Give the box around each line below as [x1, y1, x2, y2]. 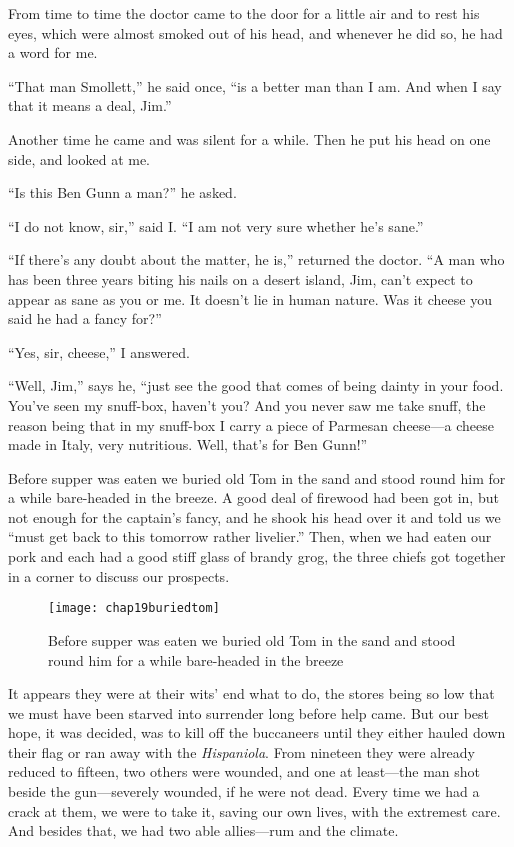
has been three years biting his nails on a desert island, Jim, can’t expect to [8, 268, 473, 289]
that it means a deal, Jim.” [8, 95, 172, 116]
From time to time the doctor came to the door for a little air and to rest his [8, 3, 480, 23]
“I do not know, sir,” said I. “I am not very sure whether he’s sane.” [8, 215, 424, 236]
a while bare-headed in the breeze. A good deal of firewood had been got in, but [8, 487, 499, 508]
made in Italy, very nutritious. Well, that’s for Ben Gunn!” [8, 434, 368, 455]
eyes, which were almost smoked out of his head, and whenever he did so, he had [8, 22, 503, 43]
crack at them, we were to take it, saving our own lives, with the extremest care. [8, 800, 501, 821]
